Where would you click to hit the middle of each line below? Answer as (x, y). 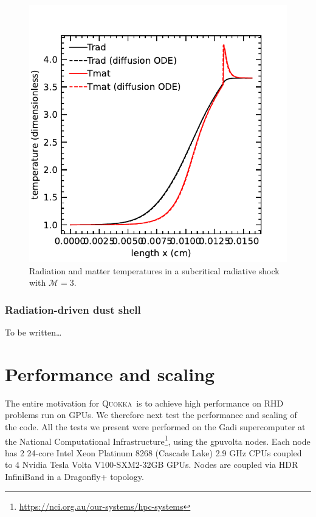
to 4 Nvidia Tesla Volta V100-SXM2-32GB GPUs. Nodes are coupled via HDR (152, 465)
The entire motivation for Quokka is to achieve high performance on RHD (144, 403)
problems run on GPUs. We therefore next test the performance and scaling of (151, 415)
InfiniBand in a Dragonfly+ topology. (74, 476)
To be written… (33, 332)
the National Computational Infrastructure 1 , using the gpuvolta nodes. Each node (158, 440)
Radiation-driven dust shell (73, 309)
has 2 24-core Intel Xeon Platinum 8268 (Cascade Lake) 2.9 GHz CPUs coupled (153, 452)
